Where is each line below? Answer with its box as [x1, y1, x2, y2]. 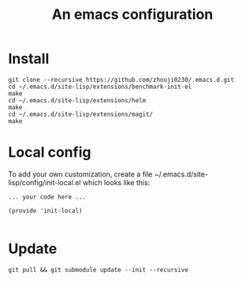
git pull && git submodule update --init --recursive [8, 265, 189, 273]
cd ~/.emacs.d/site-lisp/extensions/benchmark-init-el [8, 83, 192, 91]
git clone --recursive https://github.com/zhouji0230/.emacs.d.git [8, 76, 235, 83]
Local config [8, 143, 91, 161]
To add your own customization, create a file [8, 169, 153, 179]
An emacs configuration [51, 6, 214, 24]
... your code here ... [8, 193, 87, 201]
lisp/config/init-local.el [8, 177, 81, 187]
